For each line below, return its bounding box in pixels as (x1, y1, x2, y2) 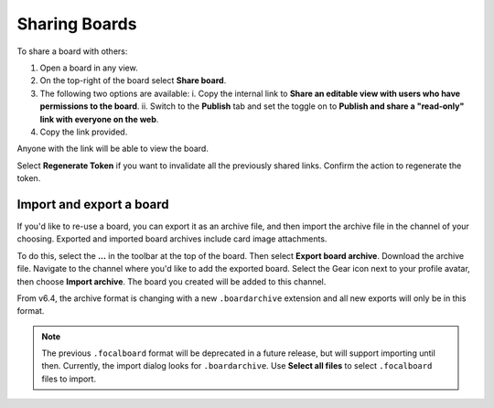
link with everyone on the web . (39, 113, 159, 124)
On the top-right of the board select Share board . (39, 75, 227, 86)
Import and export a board (16, 197, 169, 212)
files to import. (41, 373, 96, 384)
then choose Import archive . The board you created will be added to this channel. (16, 275, 327, 287)
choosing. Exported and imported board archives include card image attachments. (16, 233, 328, 244)
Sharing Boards (16, 14, 137, 34)
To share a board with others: (16, 46, 128, 57)
